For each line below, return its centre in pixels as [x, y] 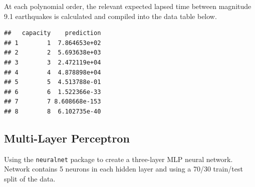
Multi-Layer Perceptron [67, 138]
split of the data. [30, 178]
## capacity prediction [53, 33]
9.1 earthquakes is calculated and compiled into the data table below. [110, 16]
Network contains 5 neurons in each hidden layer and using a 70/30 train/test [123, 169]
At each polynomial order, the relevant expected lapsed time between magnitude [128, 6]
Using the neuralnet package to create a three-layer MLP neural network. [118, 159]
